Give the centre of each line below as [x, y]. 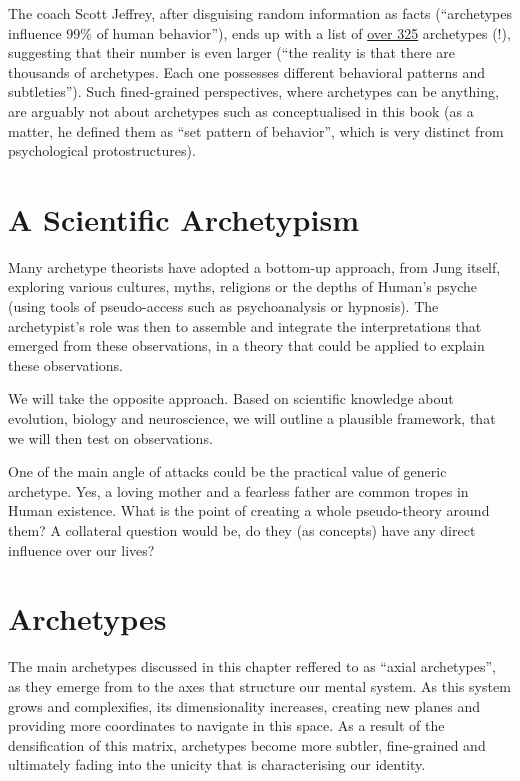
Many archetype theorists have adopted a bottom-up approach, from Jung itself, [254, 266]
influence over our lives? [81, 549]
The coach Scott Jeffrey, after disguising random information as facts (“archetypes [260, 13]
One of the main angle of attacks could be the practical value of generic [227, 471]
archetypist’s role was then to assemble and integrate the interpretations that [245, 325]
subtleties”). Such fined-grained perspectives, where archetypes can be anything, [253, 91]
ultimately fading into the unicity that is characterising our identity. [217, 764]
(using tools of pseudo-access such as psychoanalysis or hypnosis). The [223, 306]
